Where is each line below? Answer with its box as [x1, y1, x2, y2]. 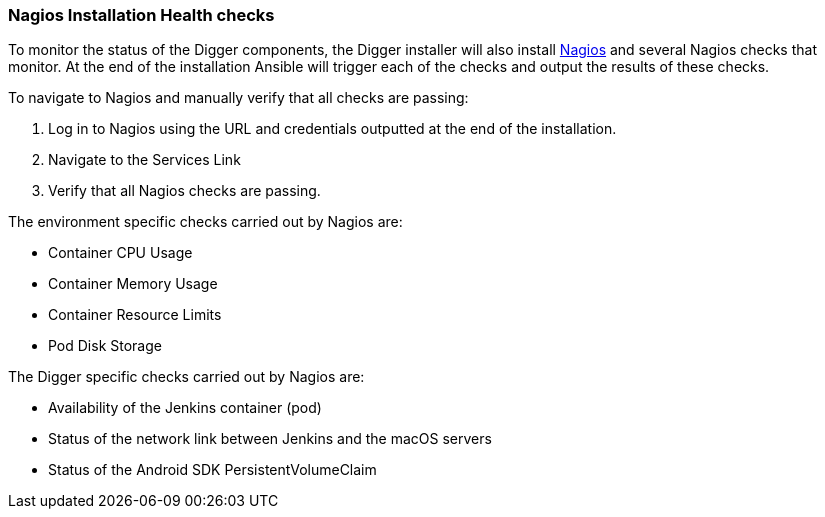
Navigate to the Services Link [48, 151, 241, 169]
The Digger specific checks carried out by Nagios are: [8, 368, 365, 386]
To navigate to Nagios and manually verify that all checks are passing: [8, 89, 469, 107]
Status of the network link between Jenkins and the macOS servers [48, 430, 492, 448]
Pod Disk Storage [48, 337, 162, 355]
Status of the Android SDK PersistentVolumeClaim [48, 461, 377, 479]
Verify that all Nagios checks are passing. [48, 182, 321, 200]
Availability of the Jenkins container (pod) [48, 399, 322, 417]
